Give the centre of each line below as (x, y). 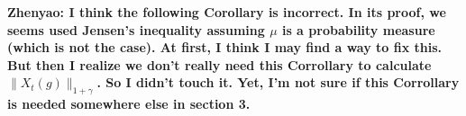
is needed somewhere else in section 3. (129, 104)
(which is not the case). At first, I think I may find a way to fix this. (225, 47)
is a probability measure (358, 29)
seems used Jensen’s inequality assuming (136, 29)
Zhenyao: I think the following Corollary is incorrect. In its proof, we (227, 12)
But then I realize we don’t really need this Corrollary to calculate (219, 64)
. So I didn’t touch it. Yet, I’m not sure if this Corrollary (278, 82)
